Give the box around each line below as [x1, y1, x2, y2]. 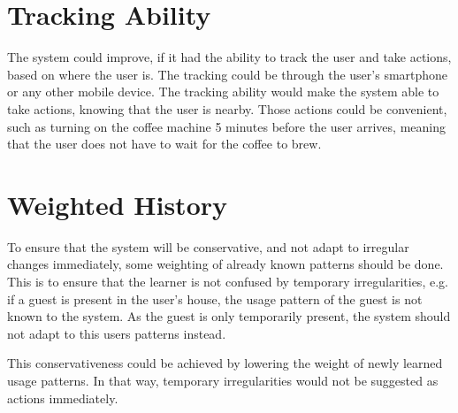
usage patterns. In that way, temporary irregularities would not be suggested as [7, 371, 439, 389]
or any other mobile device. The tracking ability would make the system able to [7, 82, 439, 101]
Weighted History [7, 186, 228, 222]
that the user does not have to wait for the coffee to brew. [7, 134, 322, 153]
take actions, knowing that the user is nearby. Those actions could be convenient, [7, 99, 447, 118]
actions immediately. [7, 388, 118, 407]
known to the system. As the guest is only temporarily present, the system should [7, 307, 451, 325]
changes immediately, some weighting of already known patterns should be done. [7, 255, 444, 273]
